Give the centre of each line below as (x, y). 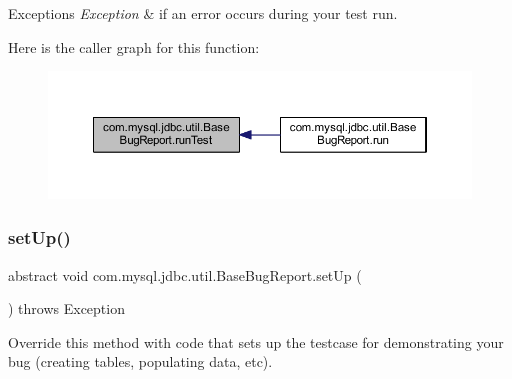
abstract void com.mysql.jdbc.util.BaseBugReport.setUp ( (185, 274)
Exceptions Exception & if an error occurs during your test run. (203, 13)
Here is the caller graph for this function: (134, 46)
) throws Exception (66, 308)
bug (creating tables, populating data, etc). (140, 361)
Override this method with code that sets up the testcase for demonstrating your (256, 341)
